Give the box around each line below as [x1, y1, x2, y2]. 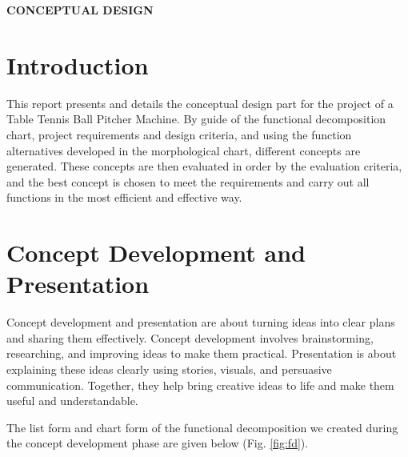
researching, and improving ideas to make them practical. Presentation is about [6, 345, 397, 362]
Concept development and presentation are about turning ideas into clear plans [6, 314, 395, 331]
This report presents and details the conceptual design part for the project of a [6, 94, 394, 111]
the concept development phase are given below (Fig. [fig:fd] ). [6, 435, 309, 451]
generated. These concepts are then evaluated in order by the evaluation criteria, [6, 158, 402, 174]
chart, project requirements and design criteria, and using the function [6, 126, 352, 142]
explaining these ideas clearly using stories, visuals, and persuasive [6, 360, 332, 377]
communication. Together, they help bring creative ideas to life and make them [6, 376, 394, 393]
